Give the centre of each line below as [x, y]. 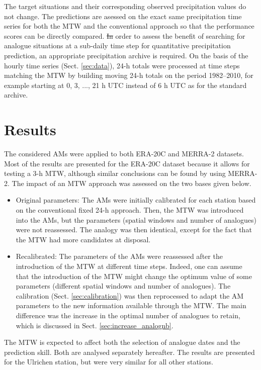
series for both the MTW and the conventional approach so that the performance [129, 26]
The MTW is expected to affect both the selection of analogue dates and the [122, 342]
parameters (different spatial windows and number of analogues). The [123, 286]
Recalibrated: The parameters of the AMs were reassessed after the [119, 256]
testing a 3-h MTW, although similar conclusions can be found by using [115, 173]
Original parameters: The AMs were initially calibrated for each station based [136, 200]
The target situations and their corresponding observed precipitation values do [125, 6]
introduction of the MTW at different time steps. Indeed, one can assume [129, 266]
